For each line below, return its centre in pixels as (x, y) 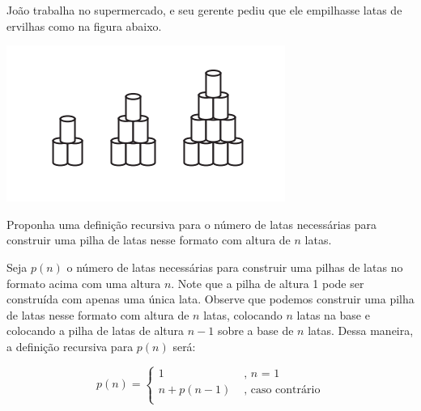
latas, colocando (243, 314)
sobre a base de (255, 330)
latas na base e (333, 314)
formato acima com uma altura (84, 283)
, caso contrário (282, 390)
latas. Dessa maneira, (361, 330)
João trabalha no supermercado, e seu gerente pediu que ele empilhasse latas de (204, 10)
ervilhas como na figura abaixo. (84, 25)
